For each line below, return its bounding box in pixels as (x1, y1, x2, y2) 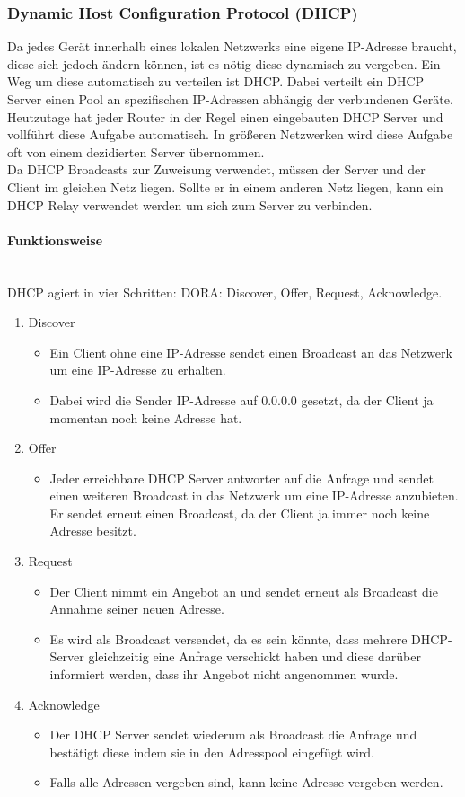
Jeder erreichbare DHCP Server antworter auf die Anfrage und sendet (49, 468, 434, 487)
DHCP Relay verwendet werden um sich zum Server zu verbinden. (7, 195, 373, 214)
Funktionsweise (7, 230, 103, 249)
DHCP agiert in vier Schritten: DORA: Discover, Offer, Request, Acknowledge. (7, 282, 443, 301)
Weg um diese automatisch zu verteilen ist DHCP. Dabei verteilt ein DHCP (7, 72, 425, 91)
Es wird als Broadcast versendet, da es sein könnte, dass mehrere (49, 629, 408, 648)
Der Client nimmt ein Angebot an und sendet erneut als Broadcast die (49, 581, 438, 600)
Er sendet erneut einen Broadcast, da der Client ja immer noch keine (49, 503, 430, 522)
